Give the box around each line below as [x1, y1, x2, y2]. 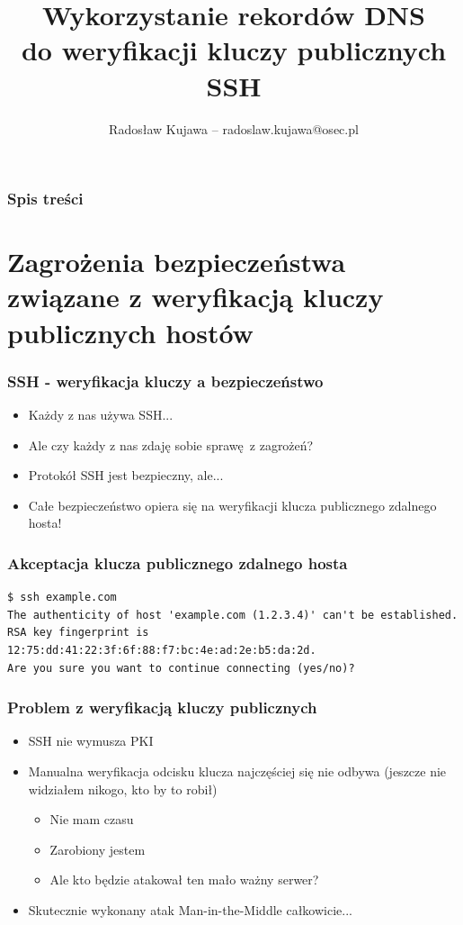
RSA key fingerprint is [7, 626, 149, 639]
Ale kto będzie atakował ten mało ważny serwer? [49, 870, 319, 889]
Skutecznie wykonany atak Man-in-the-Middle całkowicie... [28, 900, 352, 919]
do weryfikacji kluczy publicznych [21, 32, 447, 68]
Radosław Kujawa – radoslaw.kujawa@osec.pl [109, 119, 359, 138]
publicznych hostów [7, 313, 254, 350]
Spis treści [7, 187, 84, 210]
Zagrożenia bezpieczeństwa [7, 243, 346, 280]
